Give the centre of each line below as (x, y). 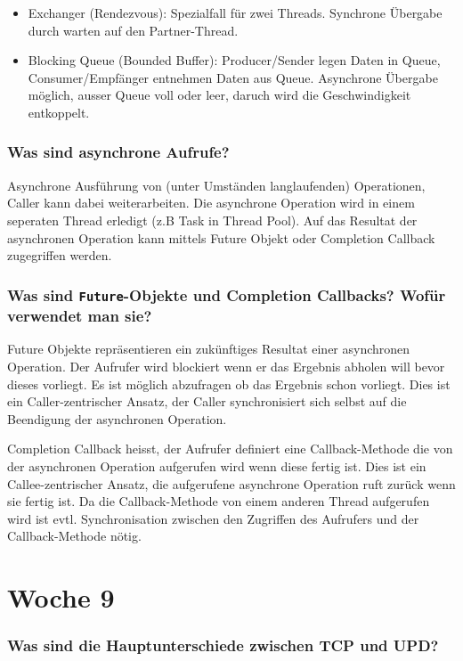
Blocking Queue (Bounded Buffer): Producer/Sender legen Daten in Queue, (234, 60)
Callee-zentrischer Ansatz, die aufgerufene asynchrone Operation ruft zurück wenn (231, 483)
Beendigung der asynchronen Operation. (117, 418)
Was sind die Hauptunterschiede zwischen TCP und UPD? (223, 645)
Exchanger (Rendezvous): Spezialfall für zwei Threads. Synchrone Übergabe (235, 12)
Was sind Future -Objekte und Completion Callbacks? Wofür (227, 294)
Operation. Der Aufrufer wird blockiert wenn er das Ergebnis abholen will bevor (226, 367)
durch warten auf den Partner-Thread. (133, 30)
